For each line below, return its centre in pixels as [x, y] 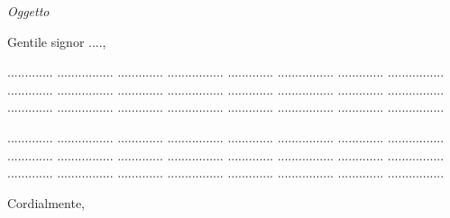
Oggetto [28, 11]
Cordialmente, [46, 202]
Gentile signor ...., [57, 41]
